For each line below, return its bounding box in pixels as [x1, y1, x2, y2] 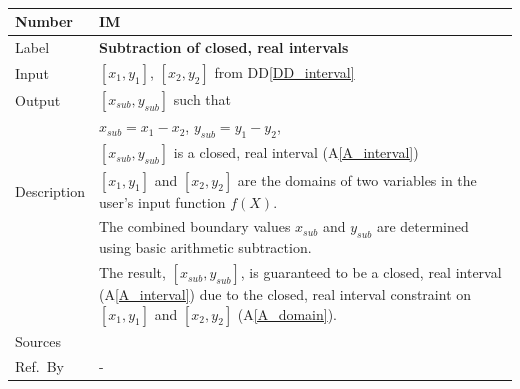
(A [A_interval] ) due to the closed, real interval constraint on [98, 284, 472, 305]
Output [15, 90, 61, 111]
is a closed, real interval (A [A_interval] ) [173, 142, 419, 163]
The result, [98, 262, 166, 283]
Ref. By [15, 355, 64, 376]
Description [15, 180, 85, 201]
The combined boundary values [98, 216, 291, 237]
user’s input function [98, 191, 226, 212]
